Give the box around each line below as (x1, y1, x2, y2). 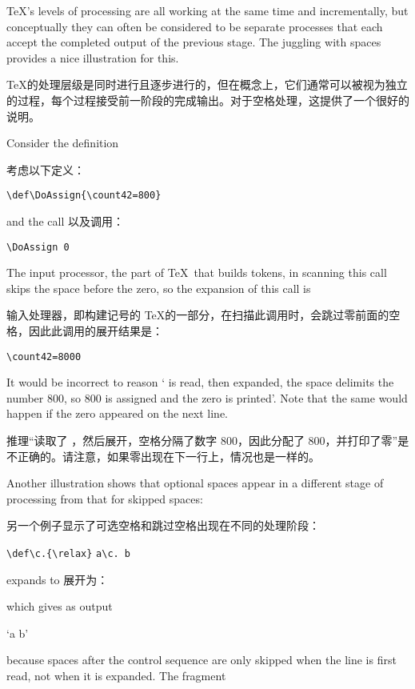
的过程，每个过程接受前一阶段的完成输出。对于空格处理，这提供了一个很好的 (6, 91, 409, 108)
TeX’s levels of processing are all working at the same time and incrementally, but (6, 2, 409, 18)
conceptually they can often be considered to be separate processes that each (6, 18, 383, 34)
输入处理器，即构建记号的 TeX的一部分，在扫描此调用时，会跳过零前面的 (6, 306, 389, 323)
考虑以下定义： (6, 161, 85, 178)
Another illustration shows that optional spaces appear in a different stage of (6, 475, 384, 491)
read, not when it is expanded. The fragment (6, 667, 226, 684)
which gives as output (6, 598, 113, 615)
